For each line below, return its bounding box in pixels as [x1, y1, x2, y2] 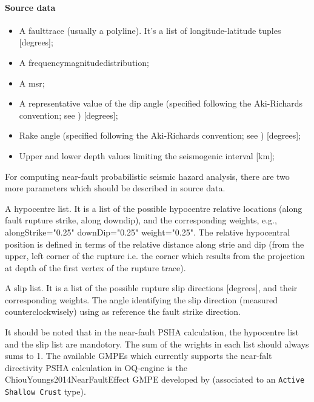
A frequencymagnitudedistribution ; [19, 56, 149, 68]
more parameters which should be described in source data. [5, 182, 225, 194]
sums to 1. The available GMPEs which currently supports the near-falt [5, 349, 272, 362]
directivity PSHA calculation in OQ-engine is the [5, 361, 187, 374]
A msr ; [19, 76, 45, 89]
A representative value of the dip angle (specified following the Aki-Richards [19, 97, 303, 110]
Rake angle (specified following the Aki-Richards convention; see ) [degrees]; [19, 129, 301, 142]
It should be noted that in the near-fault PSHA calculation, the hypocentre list [5, 326, 299, 338]
